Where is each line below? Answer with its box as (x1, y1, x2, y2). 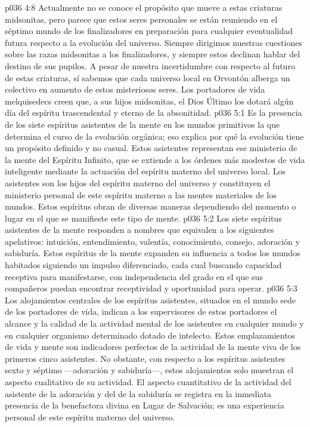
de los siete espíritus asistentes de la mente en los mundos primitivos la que (5, 118, 280, 130)
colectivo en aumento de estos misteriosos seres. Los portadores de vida (5, 83, 265, 96)
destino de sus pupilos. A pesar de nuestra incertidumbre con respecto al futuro (5, 59, 295, 72)
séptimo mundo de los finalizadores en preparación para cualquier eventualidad (5, 24, 293, 37)
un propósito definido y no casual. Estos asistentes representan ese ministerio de (5, 142, 297, 154)
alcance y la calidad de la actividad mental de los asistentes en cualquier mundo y (5, 317, 304, 330)
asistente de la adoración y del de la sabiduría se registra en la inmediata (5, 387, 271, 400)
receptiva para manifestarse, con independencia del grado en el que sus (5, 270, 263, 282)
